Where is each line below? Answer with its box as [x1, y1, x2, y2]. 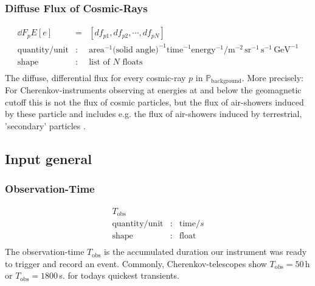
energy [191, 45, 216, 54]
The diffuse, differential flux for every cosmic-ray [5, 71, 186, 84]
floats [122, 57, 143, 66]
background [211, 78, 241, 85]
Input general [5, 149, 92, 168]
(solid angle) [112, 45, 159, 54]
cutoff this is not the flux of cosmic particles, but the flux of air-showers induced [5, 95, 304, 108]
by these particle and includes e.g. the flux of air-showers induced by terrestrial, [5, 107, 302, 120]
